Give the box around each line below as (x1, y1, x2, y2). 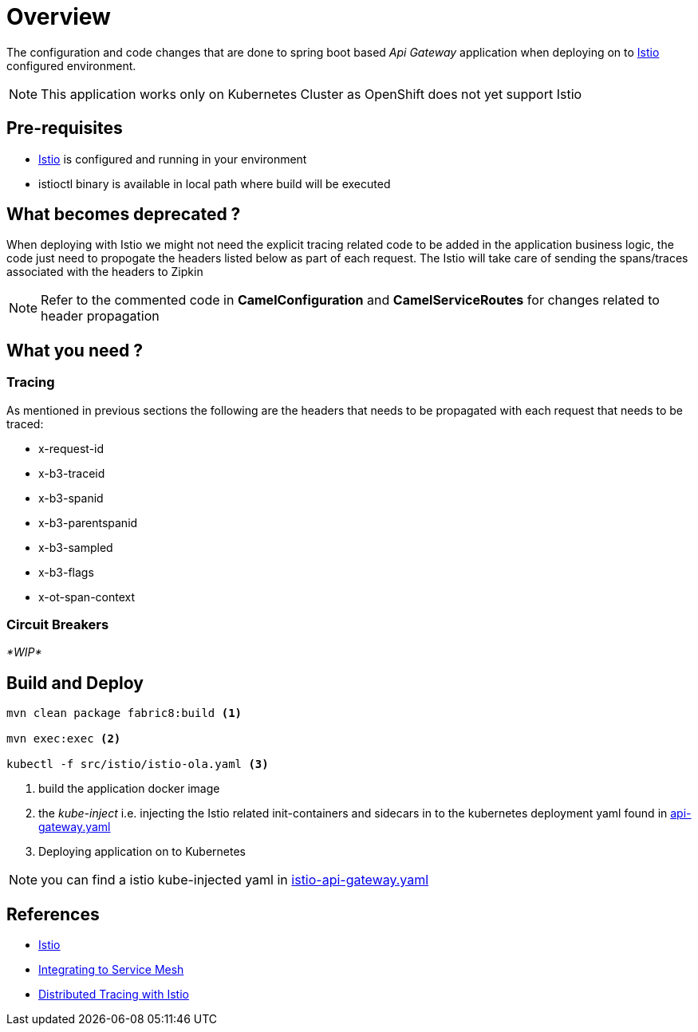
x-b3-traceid (38, 466, 105, 480)
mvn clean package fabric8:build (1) (6, 707, 243, 720)
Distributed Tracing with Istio (38, 987, 189, 1002)
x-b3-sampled (38, 540, 113, 554)
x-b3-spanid (38, 490, 104, 505)
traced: (6, 416, 44, 431)
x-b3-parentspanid (38, 515, 138, 530)
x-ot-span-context (38, 589, 136, 604)
